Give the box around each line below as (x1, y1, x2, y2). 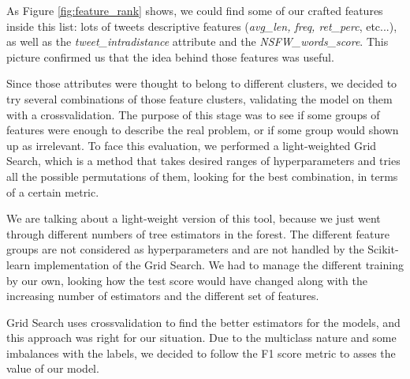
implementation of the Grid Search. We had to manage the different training (34, 256, 404, 272)
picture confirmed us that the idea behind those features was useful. (6, 48, 334, 65)
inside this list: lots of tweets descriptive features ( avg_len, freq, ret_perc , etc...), (6, 17, 397, 34)
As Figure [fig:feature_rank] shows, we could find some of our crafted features (6, 2, 383, 18)
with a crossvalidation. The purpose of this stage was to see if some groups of (6, 106, 380, 122)
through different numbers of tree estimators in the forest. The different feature (6, 225, 389, 242)
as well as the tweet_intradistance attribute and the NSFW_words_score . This (6, 33, 389, 50)
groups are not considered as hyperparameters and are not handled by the (6, 241, 364, 257)
